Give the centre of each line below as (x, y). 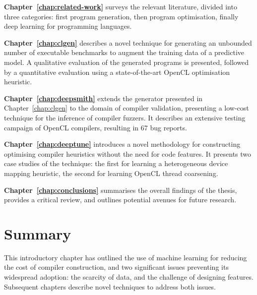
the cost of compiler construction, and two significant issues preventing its (116, 267)
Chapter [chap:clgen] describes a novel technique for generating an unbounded (128, 42)
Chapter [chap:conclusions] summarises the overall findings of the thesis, (121, 190)
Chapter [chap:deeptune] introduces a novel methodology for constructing (122, 144)
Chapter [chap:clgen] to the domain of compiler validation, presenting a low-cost (127, 108)
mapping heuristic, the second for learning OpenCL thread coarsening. (111, 173)
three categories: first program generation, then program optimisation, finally (121, 16)
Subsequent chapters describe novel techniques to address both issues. (110, 286)
